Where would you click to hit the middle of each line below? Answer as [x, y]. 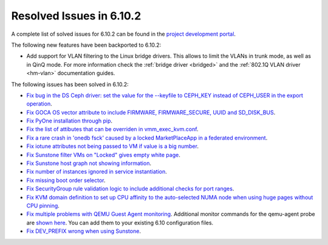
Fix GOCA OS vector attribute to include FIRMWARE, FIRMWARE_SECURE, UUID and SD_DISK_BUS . [151, 112]
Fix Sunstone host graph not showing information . [89, 163]
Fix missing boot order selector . [66, 180]
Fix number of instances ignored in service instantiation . [97, 172]
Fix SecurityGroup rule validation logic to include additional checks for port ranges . [130, 189]
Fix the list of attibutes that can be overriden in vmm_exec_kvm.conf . [112, 129]
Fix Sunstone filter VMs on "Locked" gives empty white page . [103, 155]
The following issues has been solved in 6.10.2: [70, 84]
